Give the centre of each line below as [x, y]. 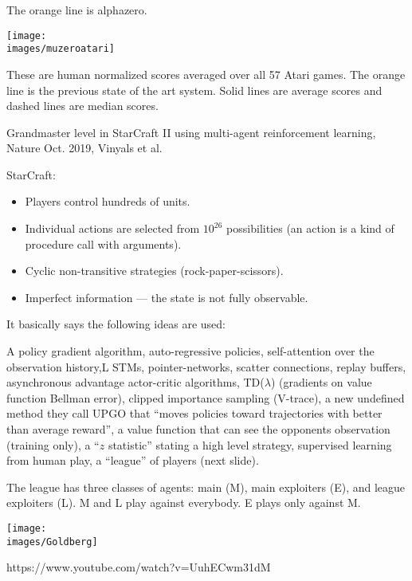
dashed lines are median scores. [82, 106]
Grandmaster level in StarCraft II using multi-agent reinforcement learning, [191, 132]
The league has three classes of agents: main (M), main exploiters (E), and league [206, 487]
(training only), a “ [53, 444]
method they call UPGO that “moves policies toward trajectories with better [194, 413]
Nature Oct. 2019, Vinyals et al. [84, 148]
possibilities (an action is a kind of [310, 228]
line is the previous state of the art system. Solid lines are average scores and [194, 90]
